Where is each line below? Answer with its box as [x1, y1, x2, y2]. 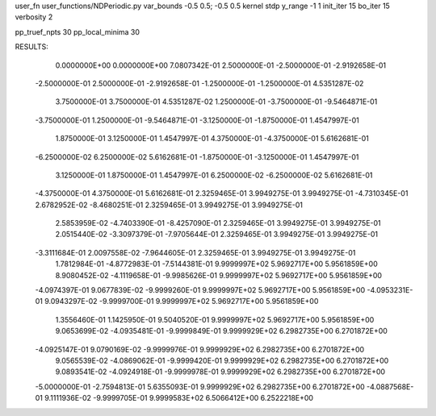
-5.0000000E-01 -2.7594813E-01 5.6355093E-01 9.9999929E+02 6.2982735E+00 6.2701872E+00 [35, 381, 365, 391]
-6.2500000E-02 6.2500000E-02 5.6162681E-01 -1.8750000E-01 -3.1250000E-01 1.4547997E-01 [35, 152, 359, 161]
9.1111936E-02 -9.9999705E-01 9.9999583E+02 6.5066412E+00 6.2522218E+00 [44, 393, 314, 403]
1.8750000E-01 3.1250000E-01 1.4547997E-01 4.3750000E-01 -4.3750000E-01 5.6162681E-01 [55, 134, 369, 144]
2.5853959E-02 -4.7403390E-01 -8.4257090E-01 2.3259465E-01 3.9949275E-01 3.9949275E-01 [55, 218, 381, 228]
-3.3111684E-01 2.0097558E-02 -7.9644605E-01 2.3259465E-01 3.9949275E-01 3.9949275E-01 [35, 248, 356, 257]
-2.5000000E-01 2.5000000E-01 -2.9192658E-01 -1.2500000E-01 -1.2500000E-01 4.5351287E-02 [35, 78, 364, 88]
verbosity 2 [15, 12, 53, 22]
